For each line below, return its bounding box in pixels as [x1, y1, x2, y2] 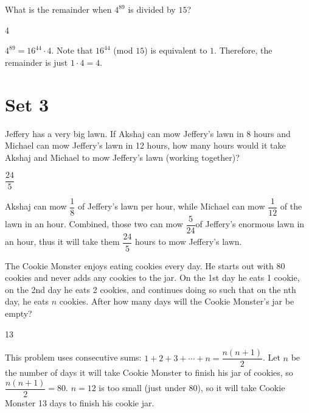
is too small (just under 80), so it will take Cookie [99, 381, 285, 394]
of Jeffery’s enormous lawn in [195, 217, 305, 230]
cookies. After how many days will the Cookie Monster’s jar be [59, 295, 294, 308]
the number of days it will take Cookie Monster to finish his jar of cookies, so [5, 366, 293, 379]
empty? [5, 306, 32, 319]
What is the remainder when [5, 3, 112, 15]
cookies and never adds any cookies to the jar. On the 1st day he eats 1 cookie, [5, 271, 300, 284]
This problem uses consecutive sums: [5, 351, 142, 364]
